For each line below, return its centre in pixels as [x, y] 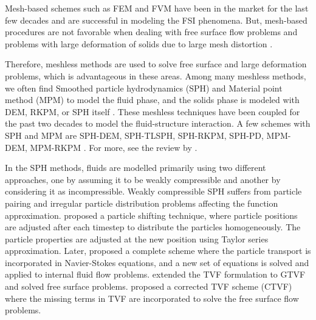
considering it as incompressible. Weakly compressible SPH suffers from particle [153, 191]
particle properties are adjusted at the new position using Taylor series [137, 238]
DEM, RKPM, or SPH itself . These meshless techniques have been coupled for [153, 111]
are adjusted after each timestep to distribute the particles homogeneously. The [153, 227]
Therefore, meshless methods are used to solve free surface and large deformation [156, 64]
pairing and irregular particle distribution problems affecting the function [142, 203]
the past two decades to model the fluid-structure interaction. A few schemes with [158, 123]
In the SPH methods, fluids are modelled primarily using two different [136, 168]
